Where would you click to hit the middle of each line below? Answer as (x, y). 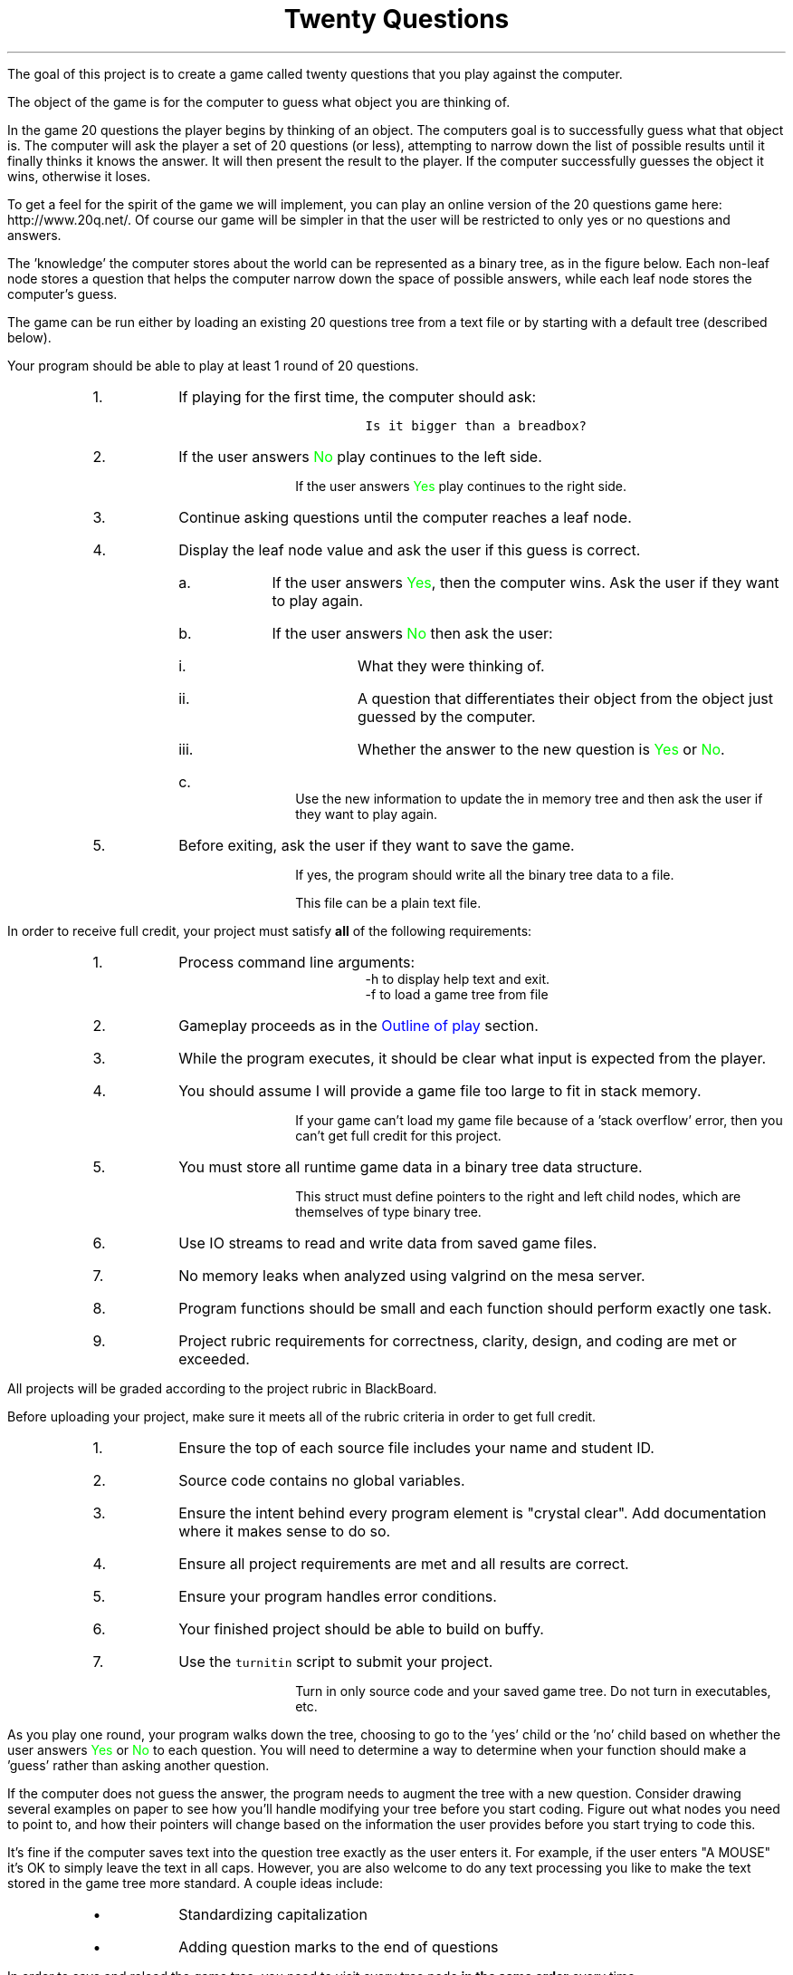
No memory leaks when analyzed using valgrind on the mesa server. (412, 1275)
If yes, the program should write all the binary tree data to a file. (485, 874)
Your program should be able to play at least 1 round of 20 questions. (213, 365)
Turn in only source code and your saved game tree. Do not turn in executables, (533, 1691)
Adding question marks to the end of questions (339, 1946)
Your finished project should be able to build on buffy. (361, 1628)
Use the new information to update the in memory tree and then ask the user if (529, 798)
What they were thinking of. (451, 665)
